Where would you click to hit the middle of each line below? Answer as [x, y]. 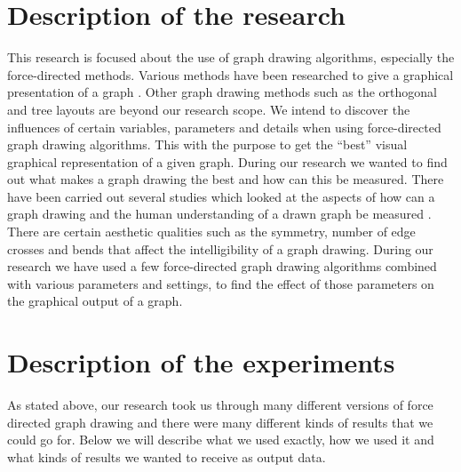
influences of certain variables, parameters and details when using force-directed [224, 127]
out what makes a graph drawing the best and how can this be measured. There [226, 179]
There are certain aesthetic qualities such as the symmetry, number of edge [211, 232]
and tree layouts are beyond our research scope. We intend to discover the [209, 109]
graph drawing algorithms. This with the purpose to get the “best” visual [207, 144]
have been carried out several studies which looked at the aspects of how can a [221, 196]
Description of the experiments [201, 362]
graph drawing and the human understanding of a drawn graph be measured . [219, 214]
